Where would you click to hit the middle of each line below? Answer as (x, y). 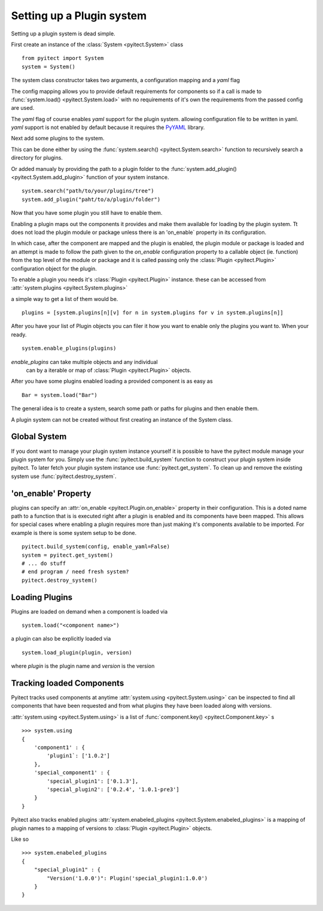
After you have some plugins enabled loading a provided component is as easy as (112, 381)
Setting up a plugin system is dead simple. (63, 34)
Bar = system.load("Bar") (60, 395)
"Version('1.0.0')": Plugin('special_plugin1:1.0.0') (127, 878)
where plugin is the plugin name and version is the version (83, 666)
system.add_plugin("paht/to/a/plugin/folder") (91, 199)
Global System (39, 437)
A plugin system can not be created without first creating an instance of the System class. (122, 419)
